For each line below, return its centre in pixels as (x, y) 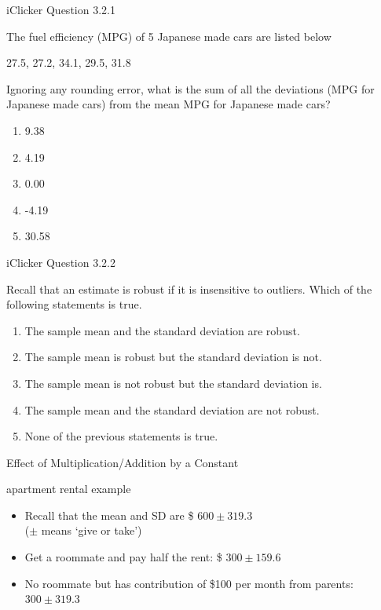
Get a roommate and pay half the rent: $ (123, 557)
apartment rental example (69, 489)
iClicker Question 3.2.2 (61, 262)
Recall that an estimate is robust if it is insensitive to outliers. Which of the (189, 289)
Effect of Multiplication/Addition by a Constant (123, 462)
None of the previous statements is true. (121, 436)
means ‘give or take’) (92, 530)
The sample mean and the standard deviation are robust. (162, 330)
